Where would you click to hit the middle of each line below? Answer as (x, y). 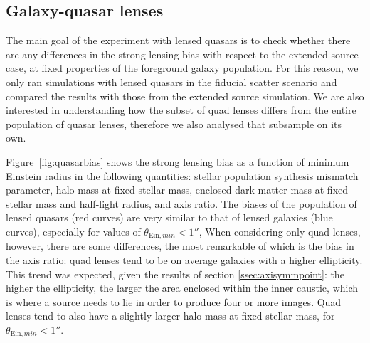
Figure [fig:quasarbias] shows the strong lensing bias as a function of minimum (178, 161)
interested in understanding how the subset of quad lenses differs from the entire (181, 110)
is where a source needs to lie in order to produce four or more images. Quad (174, 301)
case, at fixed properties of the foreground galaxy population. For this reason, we (182, 68)
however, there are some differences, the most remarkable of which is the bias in (180, 246)
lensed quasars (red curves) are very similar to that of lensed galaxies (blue (169, 217)
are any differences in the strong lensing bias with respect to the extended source (182, 54)
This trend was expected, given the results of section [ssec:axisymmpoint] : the (175, 274)
